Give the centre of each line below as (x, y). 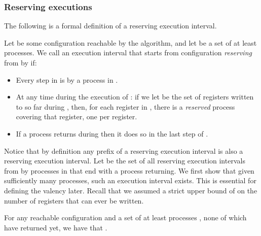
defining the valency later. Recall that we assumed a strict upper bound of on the (131, 190)
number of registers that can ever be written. (74, 200)
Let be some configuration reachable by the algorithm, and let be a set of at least (130, 42)
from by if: (21, 62)
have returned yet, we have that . (56, 227)
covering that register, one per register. (77, 116)
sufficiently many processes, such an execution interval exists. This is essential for (130, 180)
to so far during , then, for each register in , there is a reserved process (125, 106)
